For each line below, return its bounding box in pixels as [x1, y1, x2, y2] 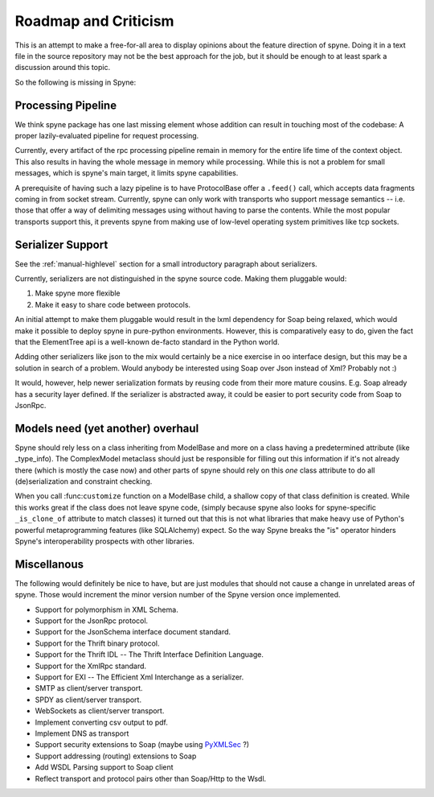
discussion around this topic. [14, 63, 111, 72]
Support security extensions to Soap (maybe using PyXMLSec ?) [35, 740, 249, 750]
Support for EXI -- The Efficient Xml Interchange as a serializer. [35, 672, 244, 682]
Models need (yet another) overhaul [14, 421, 199, 435]
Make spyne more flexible [35, 288, 121, 298]
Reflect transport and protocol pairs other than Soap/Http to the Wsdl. [35, 774, 267, 783]
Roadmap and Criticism [14, 12, 174, 30]
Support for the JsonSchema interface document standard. [35, 627, 231, 637]
